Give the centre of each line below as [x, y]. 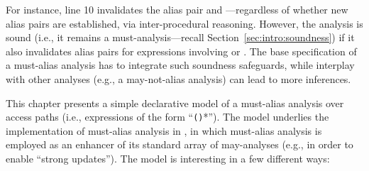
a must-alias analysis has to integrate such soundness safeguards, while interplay [180, 65]
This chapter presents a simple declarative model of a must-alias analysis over [175, 103]
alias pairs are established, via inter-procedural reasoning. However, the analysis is [184, 23]
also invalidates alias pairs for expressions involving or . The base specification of [181, 51]
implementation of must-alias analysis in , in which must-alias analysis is [164, 130]
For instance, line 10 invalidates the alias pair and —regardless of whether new [177, 9]
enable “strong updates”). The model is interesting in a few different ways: [168, 158]
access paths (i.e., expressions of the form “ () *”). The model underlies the [167, 117]
